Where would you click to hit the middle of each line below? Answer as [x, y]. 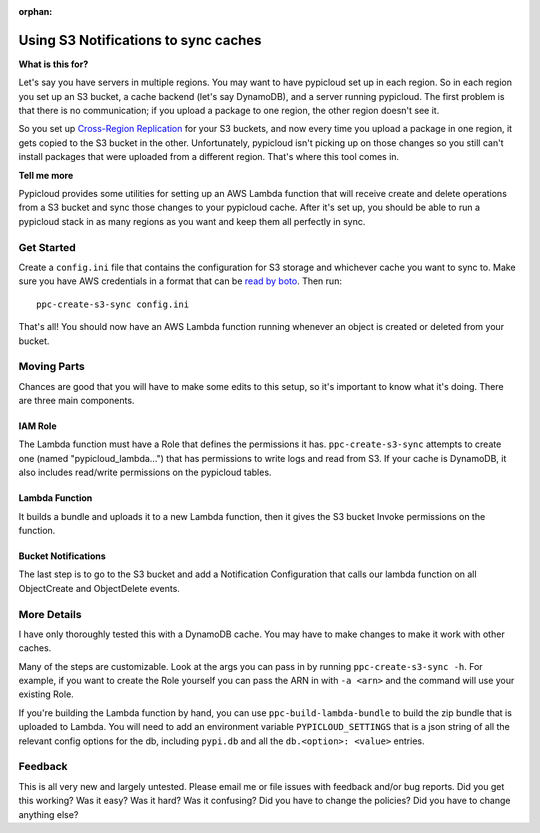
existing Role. [46, 694]
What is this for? [53, 64]
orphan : [35, 11]
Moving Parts [51, 367]
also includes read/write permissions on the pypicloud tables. [145, 472]
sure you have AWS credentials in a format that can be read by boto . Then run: [180, 281]
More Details [50, 614]
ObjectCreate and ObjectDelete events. [99, 588]
